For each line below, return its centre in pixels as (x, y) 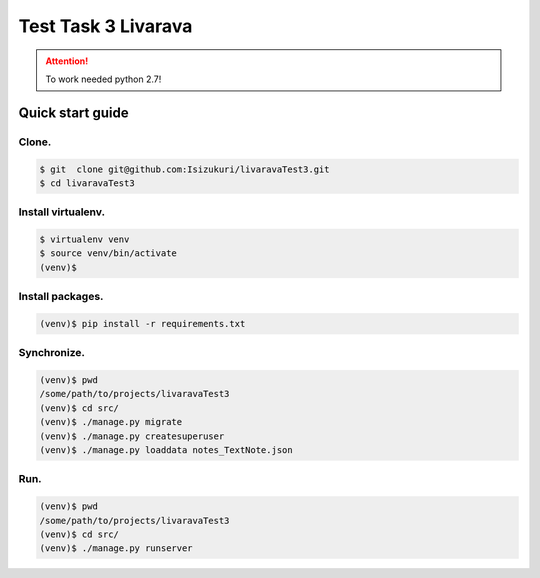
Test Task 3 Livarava (105, 26)
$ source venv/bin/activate (108, 253)
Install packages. (61, 297)
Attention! (67, 61)
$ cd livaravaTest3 (87, 183)
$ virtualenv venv (84, 239)
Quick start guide (73, 112)
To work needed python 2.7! (103, 79)
